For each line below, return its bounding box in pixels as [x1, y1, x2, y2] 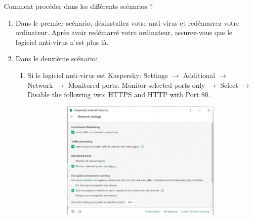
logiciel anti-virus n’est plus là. [15, 36, 109, 47]
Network [27, 79, 53, 90]
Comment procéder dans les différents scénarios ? [4, 1, 153, 11]
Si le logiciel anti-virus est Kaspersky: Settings [27, 70, 168, 80]
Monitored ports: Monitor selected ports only [68, 79, 205, 90]
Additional [183, 70, 215, 80]
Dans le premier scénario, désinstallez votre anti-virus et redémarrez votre [15, 17, 240, 28]
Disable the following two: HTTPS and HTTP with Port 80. [27, 89, 211, 100]
